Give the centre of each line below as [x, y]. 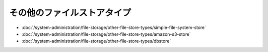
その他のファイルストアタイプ [70, 13]
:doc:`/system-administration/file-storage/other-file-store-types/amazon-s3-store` [106, 34]
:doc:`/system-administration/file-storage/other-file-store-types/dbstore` [96, 41]
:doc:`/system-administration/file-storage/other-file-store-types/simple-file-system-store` [114, 27]
